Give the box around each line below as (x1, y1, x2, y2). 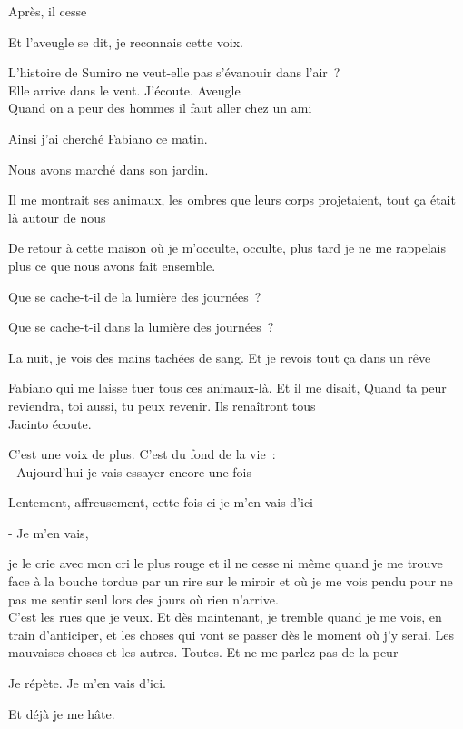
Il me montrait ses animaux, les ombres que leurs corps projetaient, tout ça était (8, 190, 456, 209)
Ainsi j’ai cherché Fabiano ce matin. (8, 128, 208, 147)
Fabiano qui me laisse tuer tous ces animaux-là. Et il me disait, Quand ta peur (8, 378, 447, 397)
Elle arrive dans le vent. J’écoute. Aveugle (8, 80, 241, 99)
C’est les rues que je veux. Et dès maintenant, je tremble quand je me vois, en (8, 607, 442, 626)
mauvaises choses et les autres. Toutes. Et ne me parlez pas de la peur (8, 643, 399, 662)
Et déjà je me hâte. (8, 704, 115, 723)
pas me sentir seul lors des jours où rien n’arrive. (8, 589, 279, 608)
